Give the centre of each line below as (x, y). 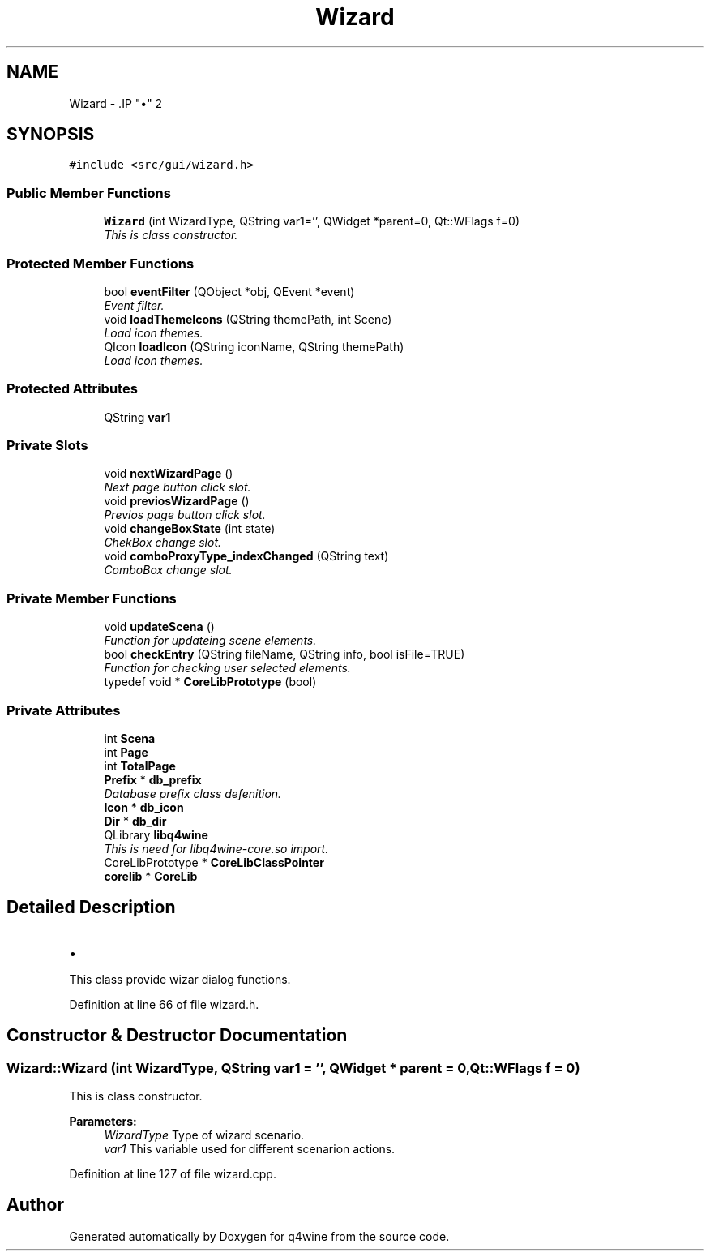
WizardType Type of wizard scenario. (204, 1135)
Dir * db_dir (135, 821)
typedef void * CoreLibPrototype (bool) (210, 682)
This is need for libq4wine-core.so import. (216, 848)
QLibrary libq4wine (156, 834)
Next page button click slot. (177, 487)
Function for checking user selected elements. (227, 668)
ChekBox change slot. (163, 543)
